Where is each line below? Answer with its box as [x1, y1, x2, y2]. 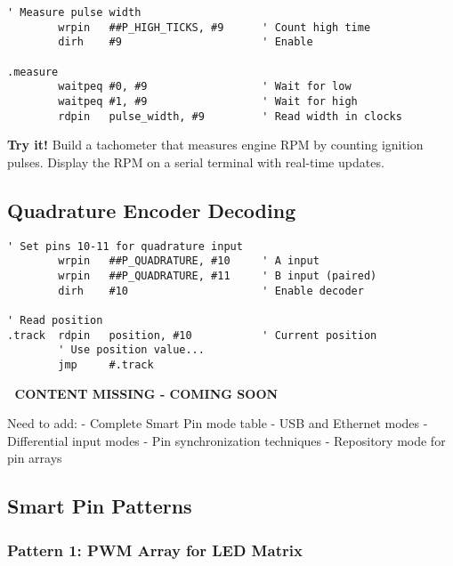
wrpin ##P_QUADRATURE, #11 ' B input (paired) [58, 269, 377, 282]
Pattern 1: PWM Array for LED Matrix [7, 538, 303, 561]
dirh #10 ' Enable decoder [58, 284, 364, 297]
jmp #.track [58, 358, 154, 371]
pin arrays [7, 449, 62, 467]
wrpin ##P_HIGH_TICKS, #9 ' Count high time [58, 20, 371, 34]
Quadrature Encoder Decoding [7, 196, 296, 223]
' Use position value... [58, 344, 205, 357]
